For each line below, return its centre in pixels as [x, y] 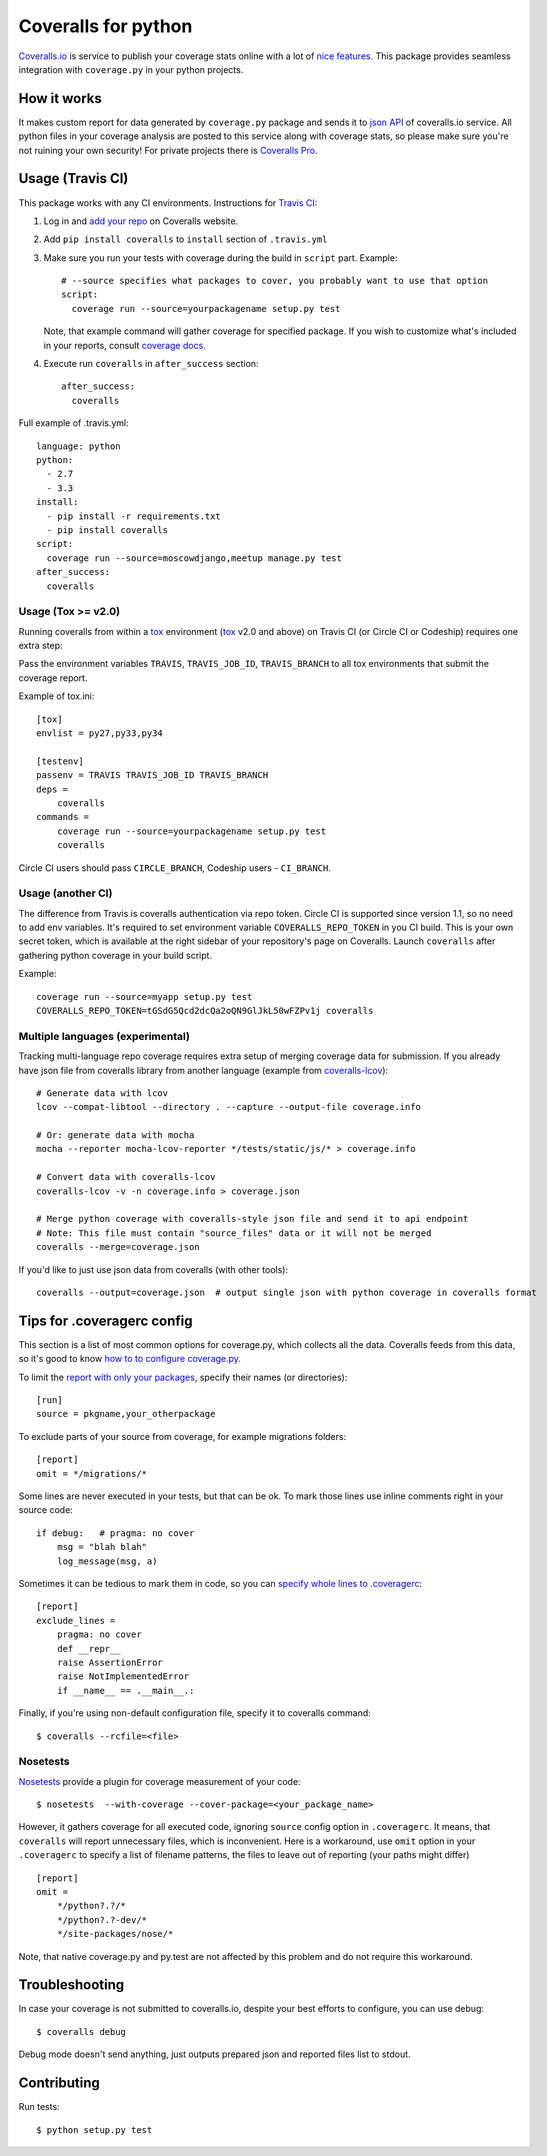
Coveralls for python [105, 26]
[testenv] [60, 761]
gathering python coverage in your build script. [115, 955]
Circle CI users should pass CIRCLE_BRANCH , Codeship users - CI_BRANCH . [175, 867]
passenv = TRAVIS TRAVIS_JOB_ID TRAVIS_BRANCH [152, 775]
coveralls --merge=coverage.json [118, 1247]
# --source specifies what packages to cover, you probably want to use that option [275, 281]
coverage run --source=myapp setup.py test [144, 996]
